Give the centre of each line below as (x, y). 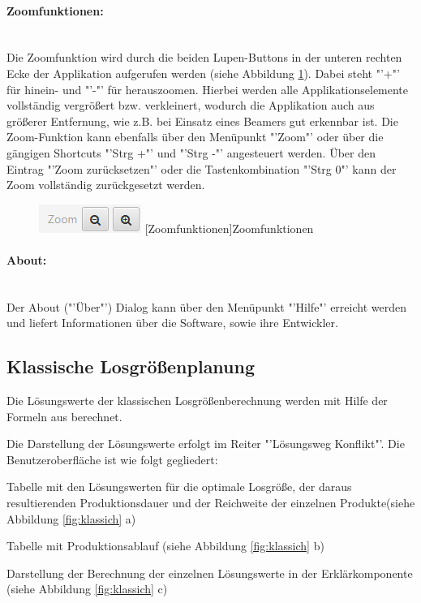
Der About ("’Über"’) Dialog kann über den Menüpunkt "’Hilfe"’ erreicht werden (206, 306)
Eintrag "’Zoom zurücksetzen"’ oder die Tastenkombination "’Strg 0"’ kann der (202, 168)
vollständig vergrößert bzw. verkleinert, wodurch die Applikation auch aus (191, 105)
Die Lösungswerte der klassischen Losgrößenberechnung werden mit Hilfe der (197, 401)
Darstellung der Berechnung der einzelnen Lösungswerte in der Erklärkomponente (210, 573)
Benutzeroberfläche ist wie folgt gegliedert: (112, 459)
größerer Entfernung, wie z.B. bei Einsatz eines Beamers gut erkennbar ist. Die (202, 121)
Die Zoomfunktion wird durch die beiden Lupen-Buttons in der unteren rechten (204, 57)
